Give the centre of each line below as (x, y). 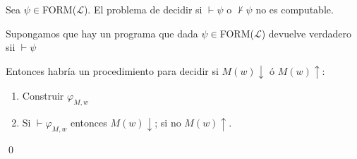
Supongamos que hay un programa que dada (102, 33)
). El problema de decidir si (143, 9)
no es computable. (295, 9)
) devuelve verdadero (306, 33)
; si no (168, 123)
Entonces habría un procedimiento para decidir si (112, 70)
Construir (43, 96)
